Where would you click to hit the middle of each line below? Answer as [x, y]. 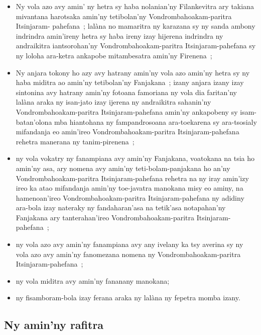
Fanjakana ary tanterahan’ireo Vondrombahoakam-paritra [105, 217]
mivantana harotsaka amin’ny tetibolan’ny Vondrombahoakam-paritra [124, 16]
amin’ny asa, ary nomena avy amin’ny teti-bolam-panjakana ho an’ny [123, 168]
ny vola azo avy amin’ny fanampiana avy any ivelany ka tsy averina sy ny [129, 244]
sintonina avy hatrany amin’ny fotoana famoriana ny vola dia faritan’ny [126, 92]
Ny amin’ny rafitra [54, 325]
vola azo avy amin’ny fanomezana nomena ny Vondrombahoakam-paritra [128, 254]
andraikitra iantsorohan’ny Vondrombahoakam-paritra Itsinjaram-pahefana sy [136, 46]
